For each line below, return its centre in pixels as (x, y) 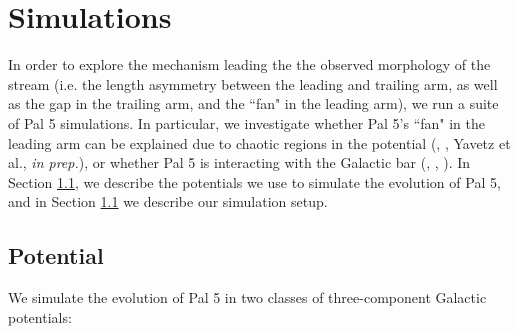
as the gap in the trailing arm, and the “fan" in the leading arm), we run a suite (253, 103)
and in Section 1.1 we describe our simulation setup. (168, 201)
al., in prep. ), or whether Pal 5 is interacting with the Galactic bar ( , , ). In (239, 162)
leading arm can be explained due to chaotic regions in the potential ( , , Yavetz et (259, 142)
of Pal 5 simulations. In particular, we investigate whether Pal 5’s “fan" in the (246, 122)
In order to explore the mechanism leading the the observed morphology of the (249, 64)
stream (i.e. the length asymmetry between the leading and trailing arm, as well (253, 83)
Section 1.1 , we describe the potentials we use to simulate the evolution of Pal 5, (254, 181)
